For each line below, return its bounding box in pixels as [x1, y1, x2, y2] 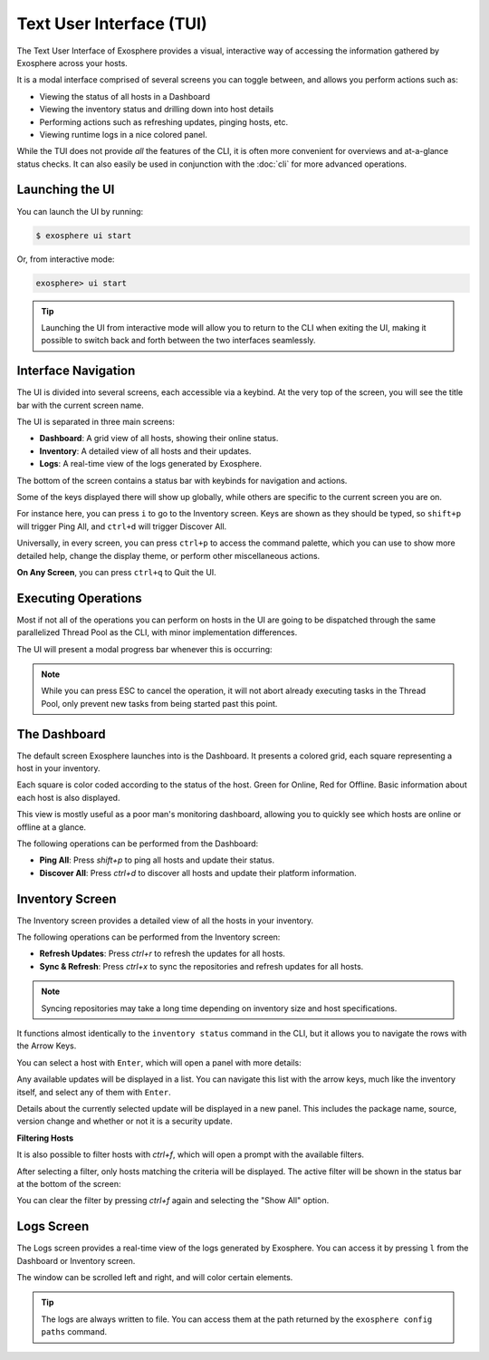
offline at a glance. [16, 821, 86, 833]
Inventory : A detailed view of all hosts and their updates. [39, 445, 252, 457]
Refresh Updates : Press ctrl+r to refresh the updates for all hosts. [39, 948, 285, 960]
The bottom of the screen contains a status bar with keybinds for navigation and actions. [16, 475, 348, 486]
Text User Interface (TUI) [16, 14, 207, 34]
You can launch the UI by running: [16, 206, 144, 217]
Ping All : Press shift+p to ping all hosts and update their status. [39, 854, 275, 865]
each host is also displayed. [16, 792, 120, 803]
